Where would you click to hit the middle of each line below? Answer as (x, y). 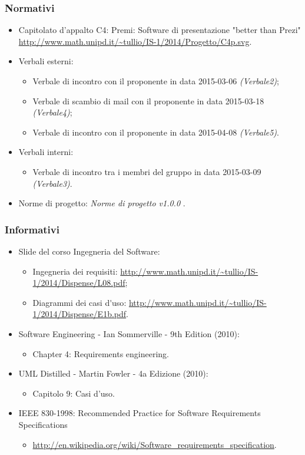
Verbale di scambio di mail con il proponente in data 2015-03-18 (148, 100)
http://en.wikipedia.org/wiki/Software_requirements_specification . (155, 444)
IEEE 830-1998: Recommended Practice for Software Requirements (140, 413)
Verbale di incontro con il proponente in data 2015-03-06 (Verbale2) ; (156, 81)
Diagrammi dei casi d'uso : (79, 302)
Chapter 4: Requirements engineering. (101, 353)
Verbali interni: (46, 152)
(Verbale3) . (52, 183)
